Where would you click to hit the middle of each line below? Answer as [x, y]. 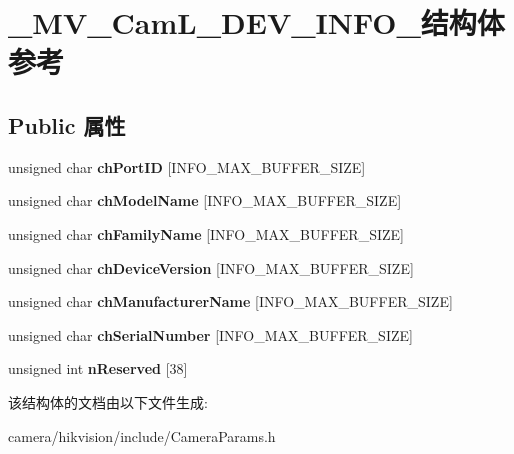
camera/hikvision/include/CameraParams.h [142, 435]
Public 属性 [67, 124]
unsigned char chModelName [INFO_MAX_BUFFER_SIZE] [205, 200]
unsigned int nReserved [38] [98, 368]
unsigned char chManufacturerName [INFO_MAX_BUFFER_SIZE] [230, 301]
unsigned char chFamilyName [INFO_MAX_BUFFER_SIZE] [206, 233]
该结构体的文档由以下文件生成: [108, 401]
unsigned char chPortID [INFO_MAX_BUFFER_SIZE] [187, 166]
